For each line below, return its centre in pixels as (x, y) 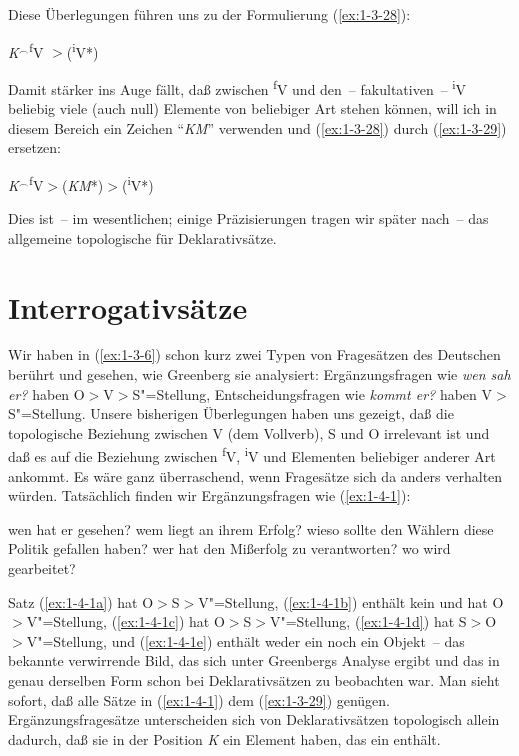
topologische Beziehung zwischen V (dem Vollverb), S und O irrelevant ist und (249, 432)
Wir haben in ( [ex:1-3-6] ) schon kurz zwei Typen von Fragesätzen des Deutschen (254, 354)
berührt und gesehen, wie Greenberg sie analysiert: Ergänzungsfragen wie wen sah (259, 374)
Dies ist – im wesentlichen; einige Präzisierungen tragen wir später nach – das (248, 218)
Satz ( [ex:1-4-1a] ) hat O (81, 601)
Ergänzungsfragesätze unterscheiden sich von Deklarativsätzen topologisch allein (254, 719)
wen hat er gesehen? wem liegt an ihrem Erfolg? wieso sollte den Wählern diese (251, 528)
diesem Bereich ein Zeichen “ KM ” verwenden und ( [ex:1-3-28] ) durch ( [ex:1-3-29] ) (257, 127)
